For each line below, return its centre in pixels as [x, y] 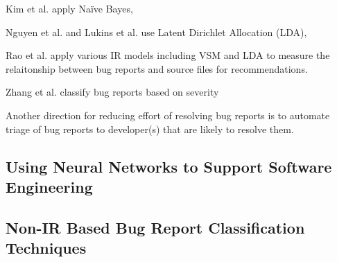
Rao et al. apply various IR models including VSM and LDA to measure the [168, 55]
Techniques [46, 248]
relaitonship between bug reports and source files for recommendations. [157, 68]
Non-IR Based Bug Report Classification [155, 227]
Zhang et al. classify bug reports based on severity [112, 92]
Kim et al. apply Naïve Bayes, [69, 8]
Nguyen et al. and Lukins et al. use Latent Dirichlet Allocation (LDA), [156, 32]
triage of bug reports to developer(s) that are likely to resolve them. [150, 129]
